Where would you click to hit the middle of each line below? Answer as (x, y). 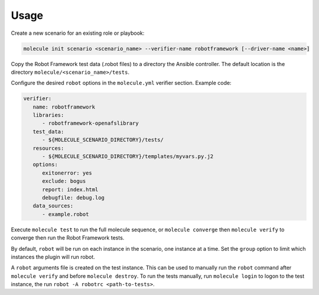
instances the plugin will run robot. (53, 257)
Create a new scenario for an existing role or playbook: (78, 33)
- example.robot (66, 214)
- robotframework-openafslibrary (90, 123)
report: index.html (70, 189)
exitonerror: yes (67, 173)
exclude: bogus (64, 181)
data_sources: (53, 206)
